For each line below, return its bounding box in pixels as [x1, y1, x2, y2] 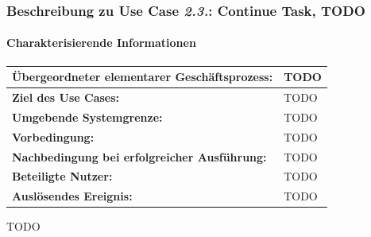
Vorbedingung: [12, 128, 95, 145]
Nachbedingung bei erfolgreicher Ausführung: [12, 148, 267, 165]
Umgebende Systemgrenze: [12, 108, 163, 125]
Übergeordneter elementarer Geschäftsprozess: [12, 68, 273, 85]
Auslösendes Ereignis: [12, 188, 133, 204]
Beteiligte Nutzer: [12, 168, 113, 185]
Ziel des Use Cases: [12, 88, 120, 105]
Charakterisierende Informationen [6, 34, 196, 51]
